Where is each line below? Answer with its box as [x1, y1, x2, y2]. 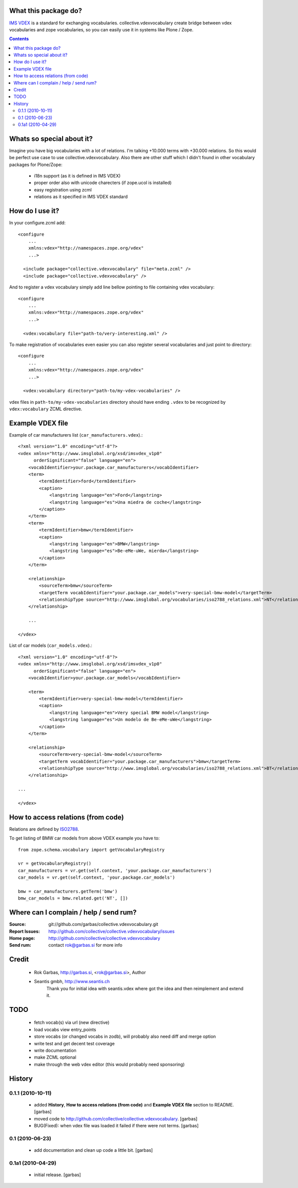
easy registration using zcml [34, 186, 92, 192]
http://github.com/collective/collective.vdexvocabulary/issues [48, 928, 175, 934]
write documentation [34, 1047, 76, 1053]
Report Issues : [9, 928, 40, 934]
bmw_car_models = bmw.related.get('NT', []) [18, 896, 129, 901]
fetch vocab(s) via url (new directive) [34, 1019, 110, 1025]
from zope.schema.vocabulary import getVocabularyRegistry [18, 847, 165, 852]
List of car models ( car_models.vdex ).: [9, 642, 92, 648]
